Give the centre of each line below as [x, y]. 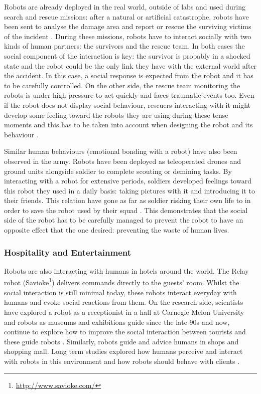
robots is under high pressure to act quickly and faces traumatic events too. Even [129, 95]
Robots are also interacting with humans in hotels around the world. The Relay [126, 270]
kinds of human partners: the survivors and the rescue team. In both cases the [124, 46]
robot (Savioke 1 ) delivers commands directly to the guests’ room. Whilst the [122, 282]
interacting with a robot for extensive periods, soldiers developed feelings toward [128, 181]
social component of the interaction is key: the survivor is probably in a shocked [127, 55]
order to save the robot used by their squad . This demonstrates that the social [126, 210]
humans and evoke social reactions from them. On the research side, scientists [124, 302]
